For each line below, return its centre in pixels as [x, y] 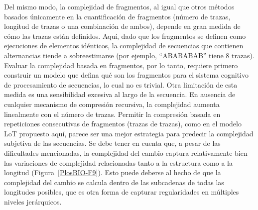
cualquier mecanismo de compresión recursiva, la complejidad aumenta [112, 104]
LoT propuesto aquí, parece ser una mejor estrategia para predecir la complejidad [129, 133]
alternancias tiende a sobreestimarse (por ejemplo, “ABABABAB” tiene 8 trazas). [129, 55]
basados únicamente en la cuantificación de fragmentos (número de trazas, [117, 16]
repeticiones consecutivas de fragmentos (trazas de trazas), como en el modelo [123, 124]
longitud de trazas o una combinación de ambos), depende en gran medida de [122, 26]
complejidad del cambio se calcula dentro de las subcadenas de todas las [114, 182]
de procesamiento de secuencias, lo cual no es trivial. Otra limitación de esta [121, 84]
